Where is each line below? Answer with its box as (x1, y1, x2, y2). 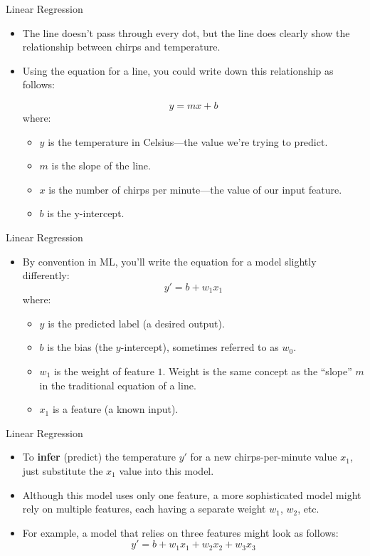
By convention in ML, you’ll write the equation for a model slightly (22, 253, 317, 268)
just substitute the (22, 463, 103, 478)
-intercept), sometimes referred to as (120, 340, 279, 355)
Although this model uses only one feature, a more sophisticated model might (22, 487, 361, 502)
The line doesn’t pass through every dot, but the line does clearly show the (22, 25, 350, 40)
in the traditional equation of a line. (39, 377, 196, 392)
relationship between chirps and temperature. (22, 39, 221, 54)
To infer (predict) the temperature (22, 449, 176, 464)
